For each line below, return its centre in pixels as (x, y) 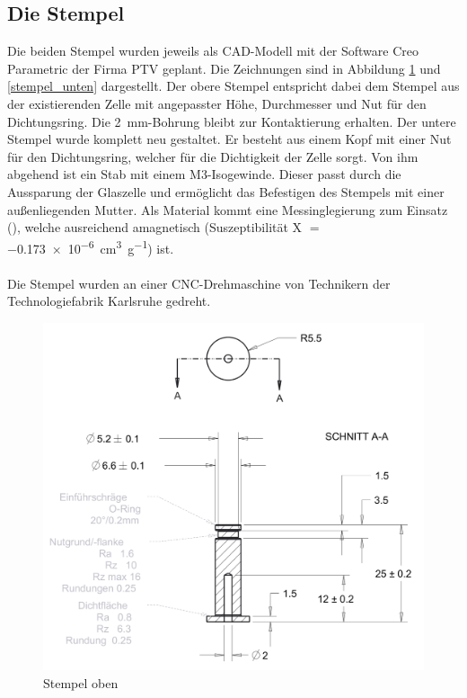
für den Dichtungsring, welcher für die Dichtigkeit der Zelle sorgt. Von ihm (213, 156)
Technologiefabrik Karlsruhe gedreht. (109, 301)
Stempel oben (81, 682)
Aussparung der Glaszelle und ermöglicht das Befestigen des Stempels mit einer (226, 191)
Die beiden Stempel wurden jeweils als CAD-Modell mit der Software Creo (213, 51)
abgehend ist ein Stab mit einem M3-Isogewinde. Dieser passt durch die (204, 174)
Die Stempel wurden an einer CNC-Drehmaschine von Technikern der (199, 283)
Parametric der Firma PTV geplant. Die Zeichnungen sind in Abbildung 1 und (224, 68)
